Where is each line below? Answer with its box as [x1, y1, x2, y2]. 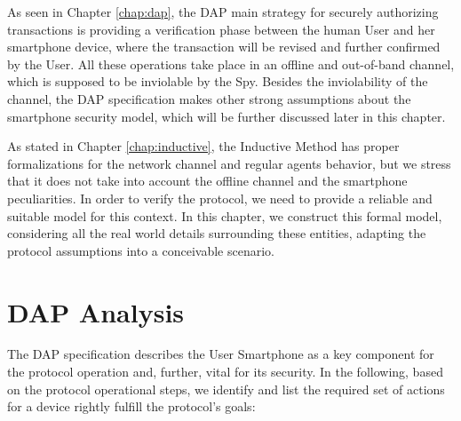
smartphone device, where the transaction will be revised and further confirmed [7, 37, 441, 56]
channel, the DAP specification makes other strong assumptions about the [7, 89, 411, 107]
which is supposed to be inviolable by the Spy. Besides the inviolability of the [7, 72, 428, 91]
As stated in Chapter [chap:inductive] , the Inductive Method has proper [7, 137, 400, 155]
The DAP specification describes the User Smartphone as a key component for [7, 345, 434, 363]
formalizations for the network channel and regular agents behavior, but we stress [7, 154, 451, 172]
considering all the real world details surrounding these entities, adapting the [7, 224, 426, 242]
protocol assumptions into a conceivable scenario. [7, 241, 274, 259]
